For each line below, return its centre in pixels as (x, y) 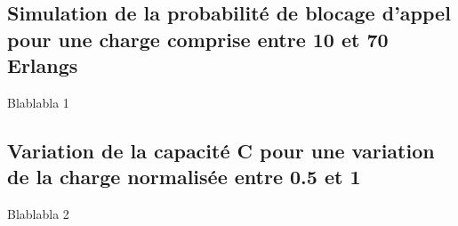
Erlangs (43, 65)
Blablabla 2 (38, 214)
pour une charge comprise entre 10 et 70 (198, 39)
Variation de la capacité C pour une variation (221, 150)
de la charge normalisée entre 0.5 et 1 (184, 177)
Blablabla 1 (38, 102)
